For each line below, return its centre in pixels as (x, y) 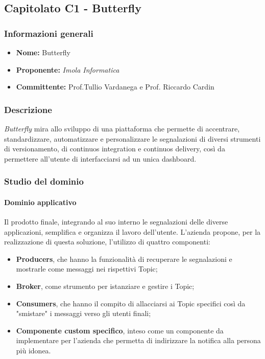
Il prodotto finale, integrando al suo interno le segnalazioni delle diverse (116, 222)
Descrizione (28, 109)
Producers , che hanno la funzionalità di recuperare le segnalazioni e (124, 259)
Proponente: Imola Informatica (68, 69)
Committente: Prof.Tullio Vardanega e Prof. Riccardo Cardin (115, 87)
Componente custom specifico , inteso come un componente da (120, 330)
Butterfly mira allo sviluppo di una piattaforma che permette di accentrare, (122, 128)
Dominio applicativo (40, 202)
